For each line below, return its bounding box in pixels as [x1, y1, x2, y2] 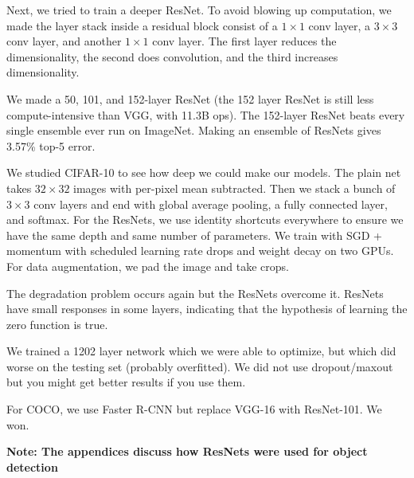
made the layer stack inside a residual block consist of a [6, 17, 278, 33]
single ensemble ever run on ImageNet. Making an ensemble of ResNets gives [6, 122, 381, 139]
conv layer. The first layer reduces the [152, 33, 337, 49]
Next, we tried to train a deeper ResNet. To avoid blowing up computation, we [6, 2, 392, 18]
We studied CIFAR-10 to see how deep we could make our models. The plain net [6, 164, 401, 181]
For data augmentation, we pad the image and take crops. [6, 257, 290, 274]
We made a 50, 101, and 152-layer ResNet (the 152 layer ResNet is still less [6, 90, 374, 107]
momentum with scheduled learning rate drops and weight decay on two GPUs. [6, 242, 394, 259]
